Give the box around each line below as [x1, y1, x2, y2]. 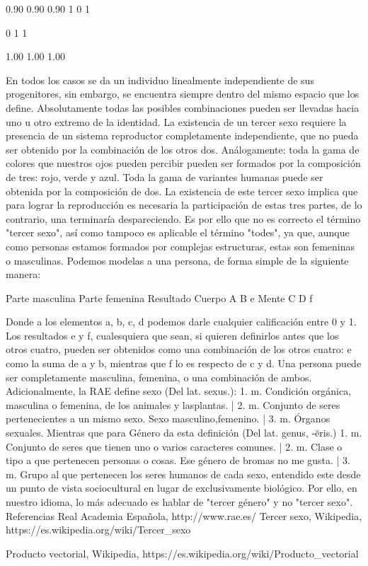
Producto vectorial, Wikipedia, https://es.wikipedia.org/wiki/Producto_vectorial [6, 545, 359, 560]
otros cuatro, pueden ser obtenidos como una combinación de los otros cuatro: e [6, 342, 352, 357]
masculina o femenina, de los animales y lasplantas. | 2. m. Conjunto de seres [6, 397, 340, 412]
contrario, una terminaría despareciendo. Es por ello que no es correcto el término [6, 211, 361, 226]
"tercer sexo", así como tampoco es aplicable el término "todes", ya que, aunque [6, 225, 350, 240]
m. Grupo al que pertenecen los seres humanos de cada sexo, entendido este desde [6, 466, 361, 481]
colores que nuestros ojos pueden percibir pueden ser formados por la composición [6, 156, 361, 171]
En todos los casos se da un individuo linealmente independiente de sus [6, 72, 314, 87]
